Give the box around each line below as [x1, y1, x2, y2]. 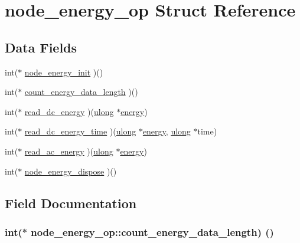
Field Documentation [5, 193, 137, 212]
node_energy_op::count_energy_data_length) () [31, 224, 274, 239]
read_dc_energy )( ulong [24, 105, 114, 117]
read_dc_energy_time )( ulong [24, 125, 136, 137]
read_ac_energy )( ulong [24, 145, 113, 157]
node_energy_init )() [24, 65, 103, 78]
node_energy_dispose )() [24, 165, 117, 177]
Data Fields [5, 38, 77, 56]
